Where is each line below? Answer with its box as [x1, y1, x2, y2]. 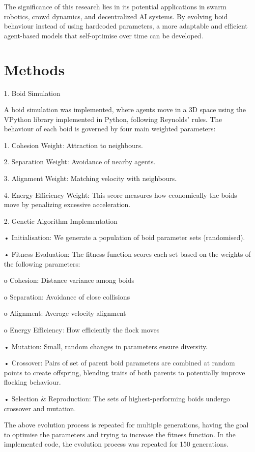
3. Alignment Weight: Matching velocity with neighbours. [4, 173, 177, 183]
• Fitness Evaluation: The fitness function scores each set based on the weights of [4, 249, 251, 259]
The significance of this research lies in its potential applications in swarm [4, 1, 227, 11]
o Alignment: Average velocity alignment [4, 308, 126, 318]
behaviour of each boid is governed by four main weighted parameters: [4, 123, 216, 134]
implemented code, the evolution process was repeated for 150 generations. [4, 439, 228, 449]
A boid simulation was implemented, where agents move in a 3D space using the [4, 104, 246, 115]
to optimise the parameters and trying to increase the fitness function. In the [4, 429, 236, 439]
